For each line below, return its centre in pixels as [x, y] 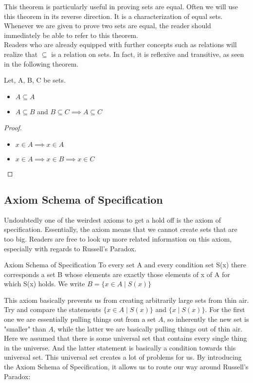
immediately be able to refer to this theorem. [71, 35]
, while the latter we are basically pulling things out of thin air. [148, 328]
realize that [21, 54]
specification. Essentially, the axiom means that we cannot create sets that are [121, 229]
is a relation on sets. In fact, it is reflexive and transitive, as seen [148, 54]
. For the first [225, 309]
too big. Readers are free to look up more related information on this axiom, [118, 238]
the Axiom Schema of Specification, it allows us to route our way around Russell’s [126, 367]
